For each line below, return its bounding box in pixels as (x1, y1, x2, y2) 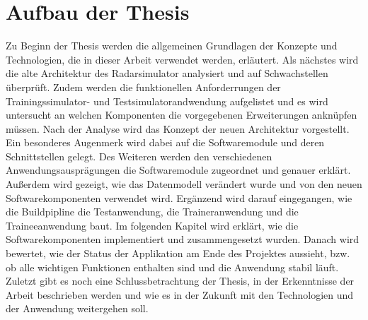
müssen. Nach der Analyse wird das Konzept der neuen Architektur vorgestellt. (6, 121, 350, 136)
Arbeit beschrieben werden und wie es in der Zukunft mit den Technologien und (6, 287, 354, 302)
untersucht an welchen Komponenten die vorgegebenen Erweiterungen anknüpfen (6, 107, 357, 122)
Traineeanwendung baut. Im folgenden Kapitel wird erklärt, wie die (6, 218, 299, 232)
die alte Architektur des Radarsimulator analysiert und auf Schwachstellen (6, 66, 328, 81)
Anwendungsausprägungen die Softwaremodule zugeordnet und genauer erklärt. (6, 162, 351, 177)
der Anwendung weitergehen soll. (6, 301, 149, 316)
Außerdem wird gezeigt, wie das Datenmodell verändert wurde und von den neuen (6, 177, 362, 191)
